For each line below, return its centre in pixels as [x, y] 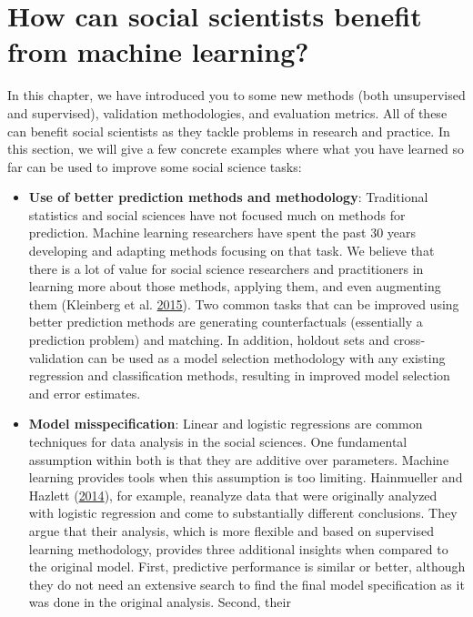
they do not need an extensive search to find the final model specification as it [247, 584]
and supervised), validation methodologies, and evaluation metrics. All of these [227, 112]
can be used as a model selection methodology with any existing [267, 357]
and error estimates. [85, 393]
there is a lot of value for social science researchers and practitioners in [226, 268]
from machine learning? [158, 51]
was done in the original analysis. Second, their [160, 602]
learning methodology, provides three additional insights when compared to [238, 548]
